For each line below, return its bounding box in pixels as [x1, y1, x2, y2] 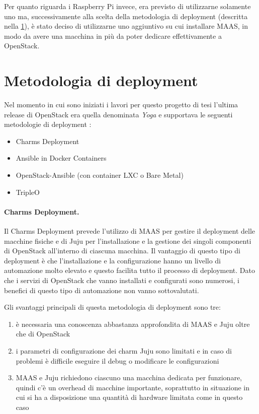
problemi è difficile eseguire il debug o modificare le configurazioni [16, 355, 219, 366]
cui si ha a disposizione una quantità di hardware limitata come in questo [16, 392, 243, 402]
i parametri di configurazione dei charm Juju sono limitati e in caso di [16, 345, 232, 356]
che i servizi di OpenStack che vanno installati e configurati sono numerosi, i [4, 275, 239, 286]
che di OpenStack [16, 328, 70, 339]
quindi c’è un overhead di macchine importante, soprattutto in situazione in [16, 382, 250, 392]
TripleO [16, 186, 40, 197]
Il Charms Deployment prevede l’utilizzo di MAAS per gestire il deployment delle [4, 226, 255, 236]
